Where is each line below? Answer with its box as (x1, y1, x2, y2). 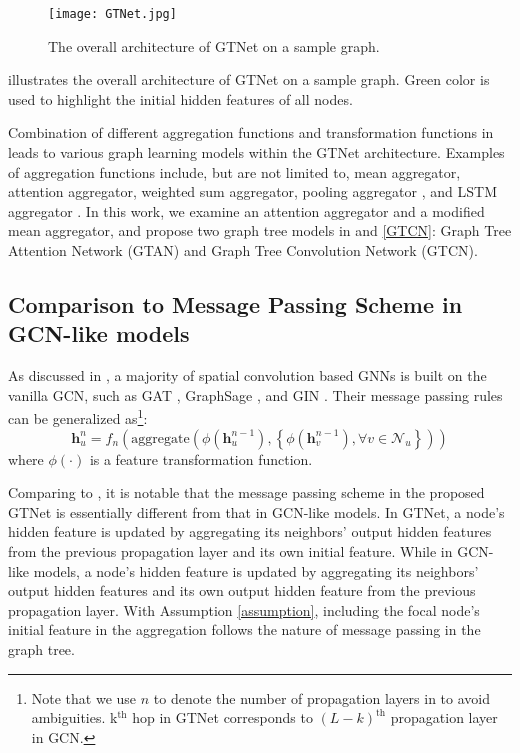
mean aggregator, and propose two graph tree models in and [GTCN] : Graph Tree (8, 220, 512, 241)
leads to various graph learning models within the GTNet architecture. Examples (8, 142, 505, 163)
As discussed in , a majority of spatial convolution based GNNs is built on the (8, 365, 487, 386)
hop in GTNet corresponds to (132, 707, 313, 728)
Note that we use (31, 687, 137, 708)
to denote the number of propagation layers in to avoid (153, 687, 491, 708)
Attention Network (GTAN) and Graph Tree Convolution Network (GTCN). (8, 240, 478, 260)
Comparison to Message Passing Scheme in (8, 288, 463, 319)
